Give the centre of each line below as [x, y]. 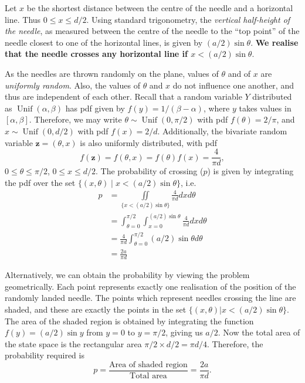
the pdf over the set [40, 182]
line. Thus [23, 19]
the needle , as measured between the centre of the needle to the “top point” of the [152, 31]
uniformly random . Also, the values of [72, 85]
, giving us [184, 332]
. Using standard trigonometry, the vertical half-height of [188, 19]
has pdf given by [95, 108]
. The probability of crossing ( [150, 171]
